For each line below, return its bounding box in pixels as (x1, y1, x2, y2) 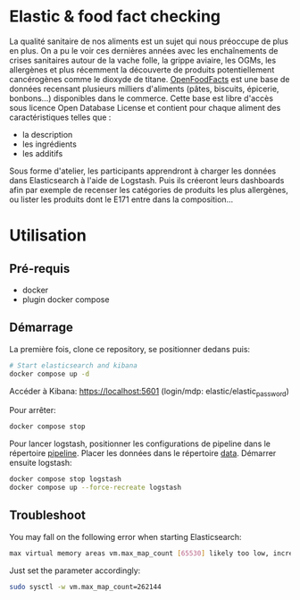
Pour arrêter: (9, 405, 56, 416)
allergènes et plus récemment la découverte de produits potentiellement (9, 64, 275, 75)
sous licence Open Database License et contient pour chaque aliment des (9, 102, 281, 113)
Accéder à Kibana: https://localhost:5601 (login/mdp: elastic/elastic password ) (9, 385, 290, 399)
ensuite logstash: (9, 458, 73, 469)
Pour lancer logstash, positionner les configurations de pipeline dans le (9, 438, 271, 449)
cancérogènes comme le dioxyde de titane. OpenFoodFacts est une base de (9, 73, 290, 84)
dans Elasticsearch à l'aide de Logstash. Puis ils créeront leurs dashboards (9, 174, 285, 185)
